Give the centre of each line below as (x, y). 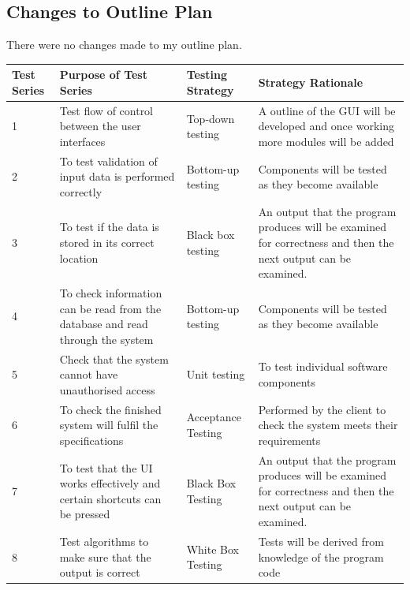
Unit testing (216, 374)
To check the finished (110, 409)
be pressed (85, 514)
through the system (106, 339)
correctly (81, 191)
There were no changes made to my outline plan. (124, 45)
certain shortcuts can (110, 498)
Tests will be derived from (321, 541)
